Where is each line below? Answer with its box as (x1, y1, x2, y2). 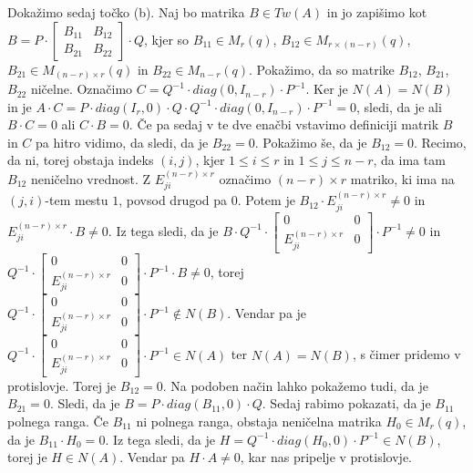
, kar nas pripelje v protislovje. (240, 447, 412, 467)
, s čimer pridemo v (352, 344, 461, 364)
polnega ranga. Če (7, 411, 108, 430)
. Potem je (237, 190, 295, 210)
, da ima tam (373, 150, 446, 170)
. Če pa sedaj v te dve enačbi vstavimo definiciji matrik (129, 115, 439, 134)
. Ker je (305, 79, 348, 98)
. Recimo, (414, 132, 467, 151)
